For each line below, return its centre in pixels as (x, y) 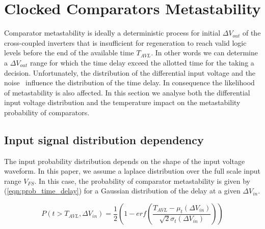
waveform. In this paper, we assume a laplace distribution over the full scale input (132, 171)
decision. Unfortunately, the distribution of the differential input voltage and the (130, 72)
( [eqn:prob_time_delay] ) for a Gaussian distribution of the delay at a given (122, 191)
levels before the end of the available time (69, 53)
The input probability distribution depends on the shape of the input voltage (125, 161)
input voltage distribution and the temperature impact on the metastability (122, 102)
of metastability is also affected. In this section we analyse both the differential (127, 92)
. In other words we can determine (204, 53)
